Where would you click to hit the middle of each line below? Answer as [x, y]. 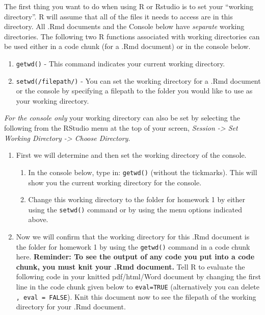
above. [38, 219]
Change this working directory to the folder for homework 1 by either [137, 199]
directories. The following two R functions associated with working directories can [132, 36]
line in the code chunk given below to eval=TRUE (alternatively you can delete [138, 286]
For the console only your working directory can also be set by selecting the [122, 118]
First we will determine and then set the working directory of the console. [131, 155]
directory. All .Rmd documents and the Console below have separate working [124, 26]
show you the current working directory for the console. [115, 182]
